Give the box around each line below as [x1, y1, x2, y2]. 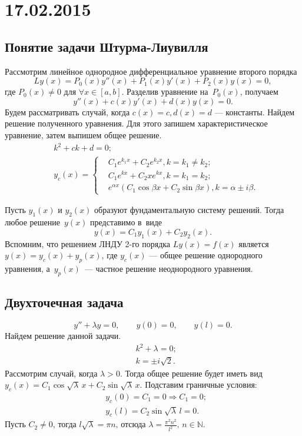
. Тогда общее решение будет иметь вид [120, 367, 263, 379]
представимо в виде [90, 216, 162, 228]
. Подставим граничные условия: [140, 378, 257, 391]
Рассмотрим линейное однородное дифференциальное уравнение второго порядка [5, 65, 297, 77]
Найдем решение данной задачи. [5, 329, 121, 341]
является [238, 237, 269, 249]
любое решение [5, 216, 61, 228]
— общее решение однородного [149, 249, 263, 261]
